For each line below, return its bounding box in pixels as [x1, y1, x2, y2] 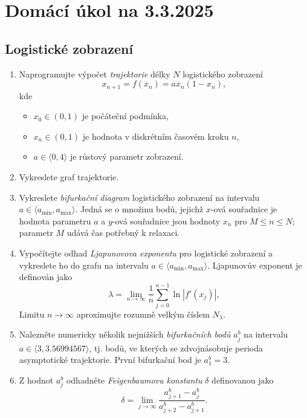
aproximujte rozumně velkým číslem [76, 307, 210, 320]
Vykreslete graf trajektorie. [19, 171, 119, 183]
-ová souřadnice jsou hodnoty [112, 214, 221, 227]
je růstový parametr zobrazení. [69, 150, 184, 163]
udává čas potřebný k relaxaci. [66, 226, 180, 239]
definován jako [19, 270, 73, 283]
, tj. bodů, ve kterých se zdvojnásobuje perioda [89, 341, 263, 354]
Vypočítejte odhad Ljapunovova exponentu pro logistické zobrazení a [19, 246, 273, 259]
